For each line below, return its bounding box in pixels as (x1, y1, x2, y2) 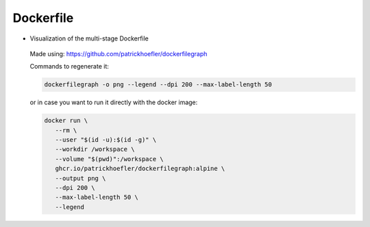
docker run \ (44, 117, 88, 125)
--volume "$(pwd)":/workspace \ (55, 155, 164, 163)
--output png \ (55, 174, 106, 182)
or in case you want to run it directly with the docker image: (29, 98, 198, 106)
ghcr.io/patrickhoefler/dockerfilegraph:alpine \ (55, 165, 225, 173)
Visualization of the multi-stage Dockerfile (29, 34, 149, 43)
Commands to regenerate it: (29, 62, 110, 71)
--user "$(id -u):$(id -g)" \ (55, 136, 157, 144)
